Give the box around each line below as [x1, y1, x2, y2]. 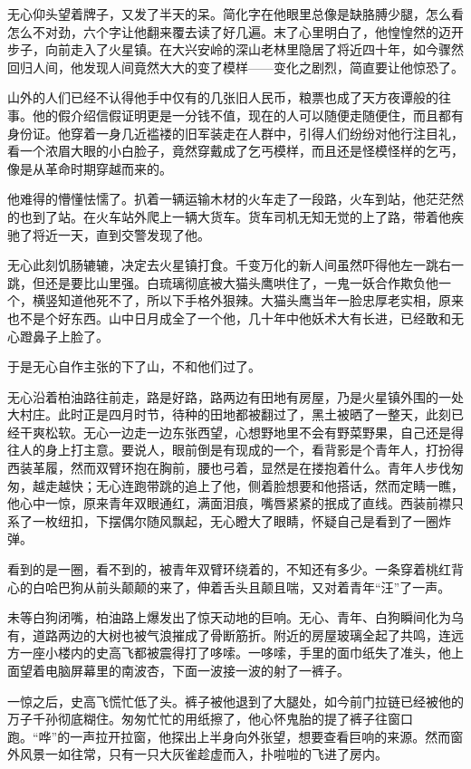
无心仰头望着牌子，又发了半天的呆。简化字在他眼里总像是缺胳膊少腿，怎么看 [7, 5, 464, 23]
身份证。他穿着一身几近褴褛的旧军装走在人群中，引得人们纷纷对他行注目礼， [7, 123, 464, 142]
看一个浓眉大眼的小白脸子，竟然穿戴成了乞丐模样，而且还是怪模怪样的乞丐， [7, 141, 464, 160]
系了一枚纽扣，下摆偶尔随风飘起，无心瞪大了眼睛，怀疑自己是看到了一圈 [7, 511, 438, 530]
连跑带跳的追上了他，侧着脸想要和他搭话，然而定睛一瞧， [120, 476, 464, 495]
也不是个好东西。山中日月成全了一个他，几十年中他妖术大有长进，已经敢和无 [7, 308, 464, 327]
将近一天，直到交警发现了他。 [32, 225, 210, 244]
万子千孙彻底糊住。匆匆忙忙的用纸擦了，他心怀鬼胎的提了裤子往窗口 [7, 709, 413, 728]
